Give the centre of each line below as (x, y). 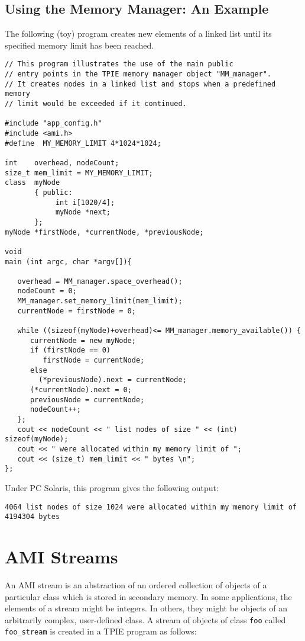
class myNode (33, 183)
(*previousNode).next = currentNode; (113, 380)
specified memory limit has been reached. (80, 45)
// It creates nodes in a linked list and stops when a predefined (140, 84)
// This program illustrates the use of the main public (119, 64)
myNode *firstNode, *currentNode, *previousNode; (104, 232)
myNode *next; (83, 212)
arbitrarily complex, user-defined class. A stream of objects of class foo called (145, 619)
